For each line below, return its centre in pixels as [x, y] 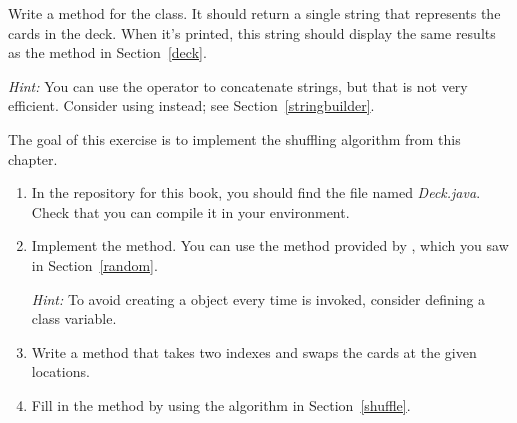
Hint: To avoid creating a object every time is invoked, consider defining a [258, 298]
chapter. [33, 158]
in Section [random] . [94, 264]
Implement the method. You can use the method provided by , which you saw [270, 245]
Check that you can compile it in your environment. [190, 211]
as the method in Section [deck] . [107, 52]
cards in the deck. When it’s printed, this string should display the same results [252, 32]
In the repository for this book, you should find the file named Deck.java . [256, 192]
